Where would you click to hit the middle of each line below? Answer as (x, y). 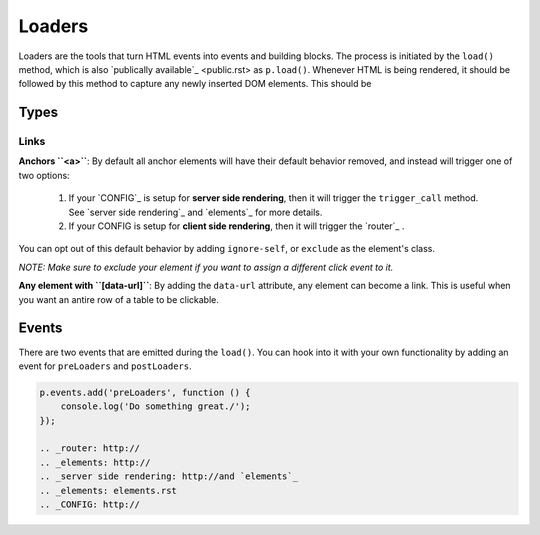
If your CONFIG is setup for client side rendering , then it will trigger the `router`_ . (236, 226)
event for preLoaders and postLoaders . (105, 366)
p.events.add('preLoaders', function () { (145, 392)
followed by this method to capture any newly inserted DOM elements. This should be (195, 84)
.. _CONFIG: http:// (89, 504)
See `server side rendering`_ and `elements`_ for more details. (195, 212)
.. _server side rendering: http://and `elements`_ (169, 476)
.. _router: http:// (89, 448)
